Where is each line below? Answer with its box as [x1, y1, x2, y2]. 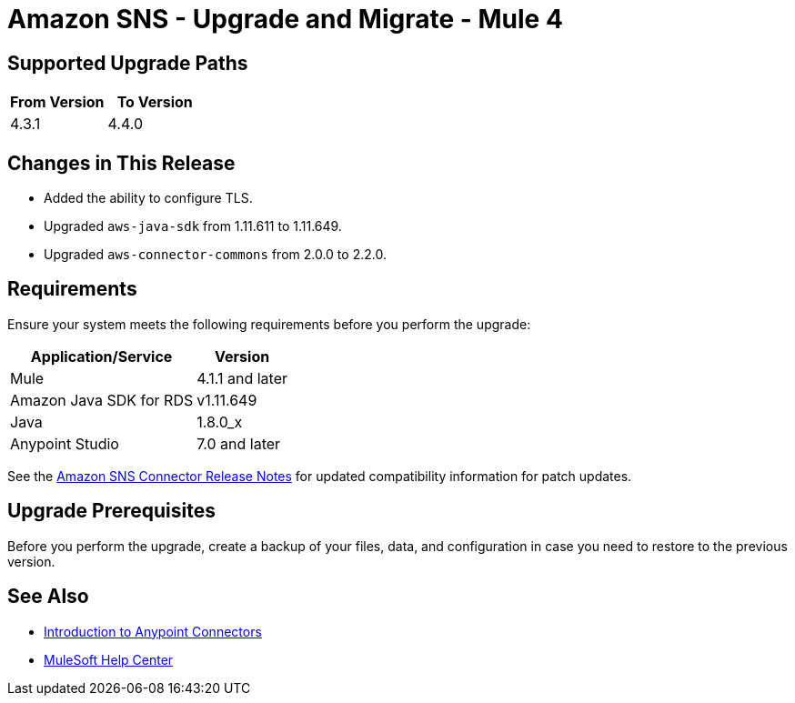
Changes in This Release [7, 151, 236, 175]
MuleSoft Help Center [44, 651, 174, 668]
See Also [7, 585, 89, 608]
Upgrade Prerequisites [7, 499, 216, 523]
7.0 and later [196, 434, 281, 453]
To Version [116, 93, 193, 112]
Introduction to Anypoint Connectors [44, 623, 262, 639]
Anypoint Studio [10, 434, 119, 453]
